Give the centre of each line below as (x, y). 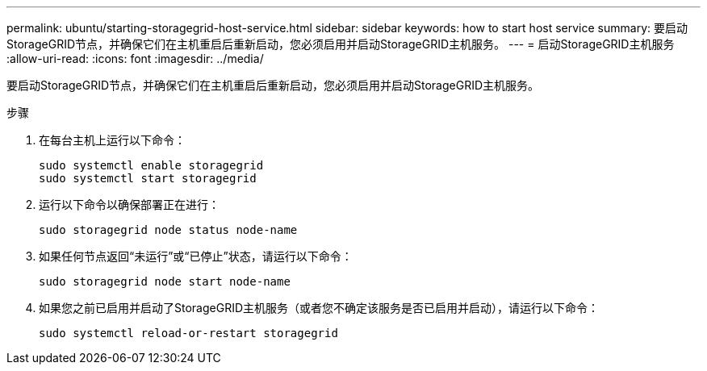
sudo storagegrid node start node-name (165, 281)
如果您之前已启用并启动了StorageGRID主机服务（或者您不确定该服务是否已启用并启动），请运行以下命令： (319, 308)
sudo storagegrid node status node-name (168, 230)
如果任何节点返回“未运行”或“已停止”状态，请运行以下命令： (196, 256)
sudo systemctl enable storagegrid (151, 165)
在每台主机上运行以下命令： (112, 140)
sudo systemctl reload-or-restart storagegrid (188, 333)
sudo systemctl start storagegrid (148, 178)
